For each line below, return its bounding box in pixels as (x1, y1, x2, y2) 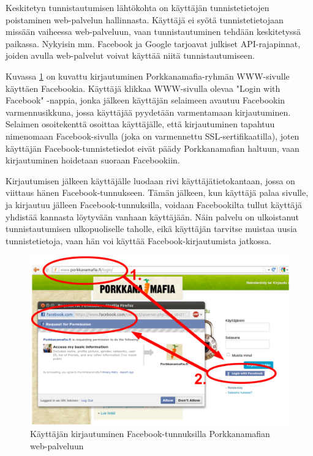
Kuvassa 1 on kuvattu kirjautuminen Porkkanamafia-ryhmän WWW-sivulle (6, 69, 290, 82)
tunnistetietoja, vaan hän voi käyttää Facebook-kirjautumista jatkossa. (6, 234, 271, 247)
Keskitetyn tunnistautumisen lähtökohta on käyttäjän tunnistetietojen (6, 1, 270, 13)
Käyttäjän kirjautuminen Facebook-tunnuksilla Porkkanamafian (30, 427, 270, 440)
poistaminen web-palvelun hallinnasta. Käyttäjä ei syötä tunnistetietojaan (6, 13, 284, 26)
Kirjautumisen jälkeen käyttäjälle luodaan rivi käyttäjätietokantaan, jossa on (6, 174, 295, 187)
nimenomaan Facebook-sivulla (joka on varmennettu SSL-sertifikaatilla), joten (6, 129, 300, 142)
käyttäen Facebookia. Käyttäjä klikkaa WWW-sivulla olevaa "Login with (6, 81, 281, 94)
